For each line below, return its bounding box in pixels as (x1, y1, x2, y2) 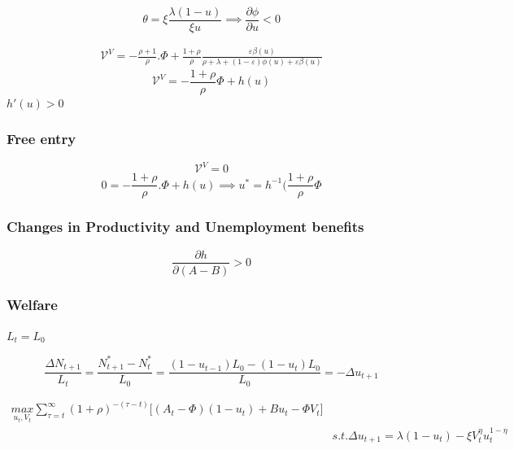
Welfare (7, 295, 58, 315)
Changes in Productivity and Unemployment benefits (7, 216, 364, 237)
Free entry (7, 129, 76, 149)
